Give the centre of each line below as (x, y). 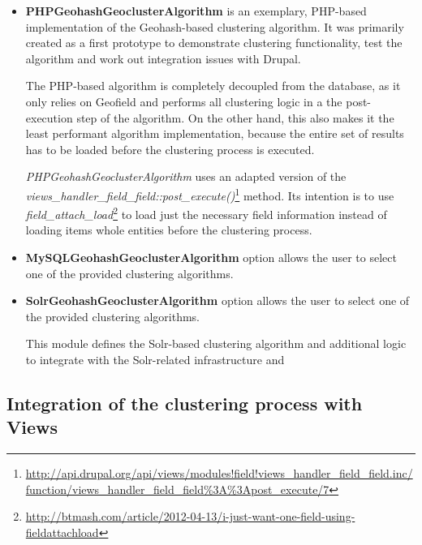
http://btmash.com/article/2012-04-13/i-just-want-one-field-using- (190, 516)
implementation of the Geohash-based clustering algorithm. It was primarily (215, 26)
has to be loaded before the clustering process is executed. (170, 149)
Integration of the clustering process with (185, 403)
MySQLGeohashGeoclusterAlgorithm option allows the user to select (211, 257)
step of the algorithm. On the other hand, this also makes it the (235, 117)
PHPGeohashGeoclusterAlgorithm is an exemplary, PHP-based (196, 11)
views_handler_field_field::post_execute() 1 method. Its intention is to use (210, 194)
